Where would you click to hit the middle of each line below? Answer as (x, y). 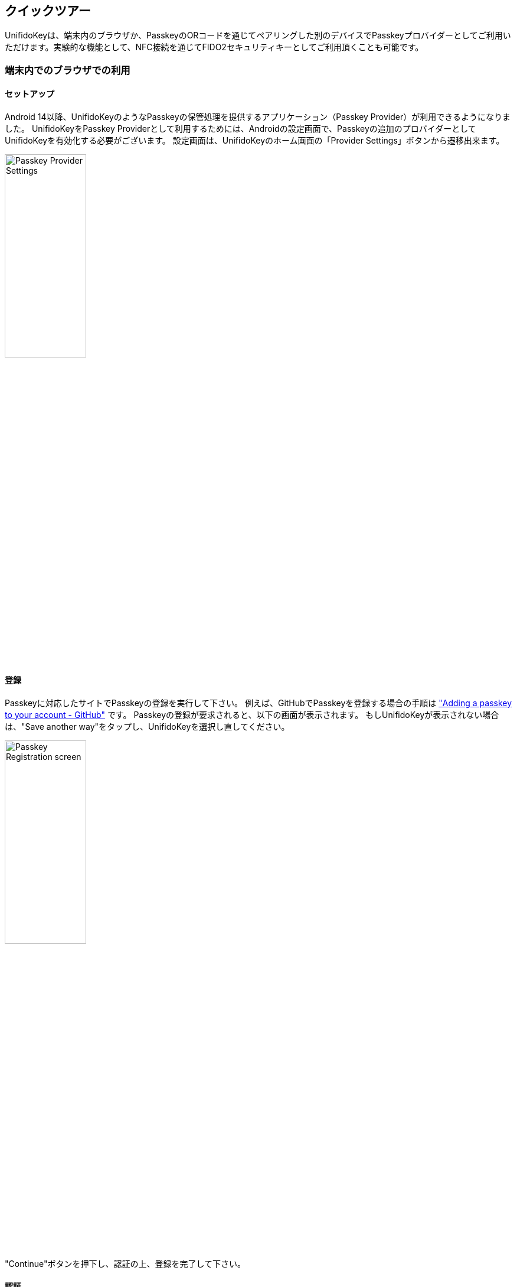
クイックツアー (48, 11)
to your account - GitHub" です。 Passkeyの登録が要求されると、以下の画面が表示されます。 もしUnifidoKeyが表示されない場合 (252, 715)
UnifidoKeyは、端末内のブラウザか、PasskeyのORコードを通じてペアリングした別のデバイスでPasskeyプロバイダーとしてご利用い (258, 35)
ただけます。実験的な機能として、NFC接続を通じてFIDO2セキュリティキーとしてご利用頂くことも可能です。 (214, 47)
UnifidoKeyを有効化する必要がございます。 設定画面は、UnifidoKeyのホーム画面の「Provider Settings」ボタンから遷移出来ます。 (255, 141)
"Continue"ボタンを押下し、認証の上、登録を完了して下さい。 (125, 1263)
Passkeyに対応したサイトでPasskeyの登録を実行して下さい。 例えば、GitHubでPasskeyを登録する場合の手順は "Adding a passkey (258, 703)
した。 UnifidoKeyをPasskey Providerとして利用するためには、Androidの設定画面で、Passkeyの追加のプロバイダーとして (240, 129)
